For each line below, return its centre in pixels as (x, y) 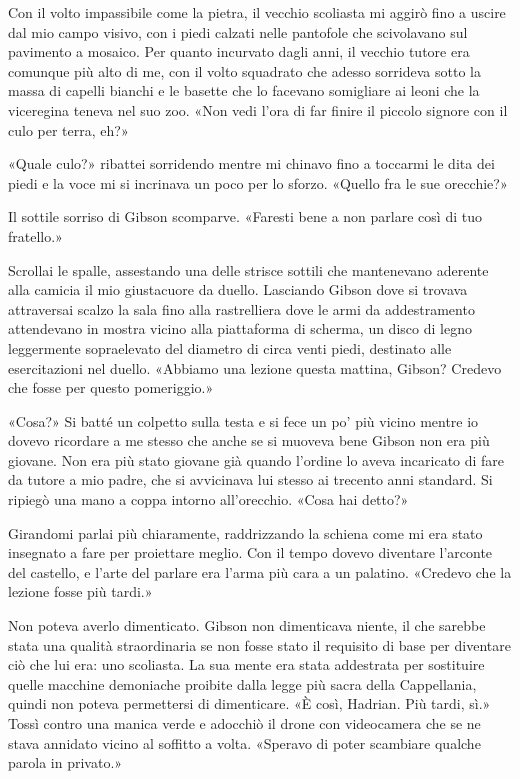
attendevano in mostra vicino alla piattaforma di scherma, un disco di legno (240, 328)
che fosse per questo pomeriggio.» (111, 387)
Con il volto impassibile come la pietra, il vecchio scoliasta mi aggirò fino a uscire (257, 12)
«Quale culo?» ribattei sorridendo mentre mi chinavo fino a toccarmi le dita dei (251, 163)
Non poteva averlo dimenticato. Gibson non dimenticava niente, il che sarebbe (247, 625)
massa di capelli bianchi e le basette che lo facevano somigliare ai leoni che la (244, 90)
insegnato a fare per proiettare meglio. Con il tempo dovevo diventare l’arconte (250, 552)
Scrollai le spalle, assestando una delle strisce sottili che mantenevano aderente (248, 269)
